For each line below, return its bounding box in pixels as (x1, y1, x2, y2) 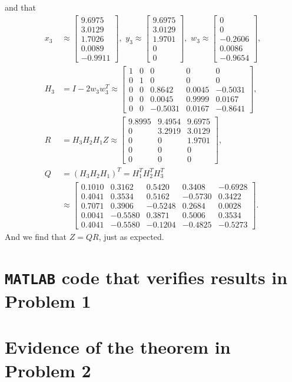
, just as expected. (98, 230, 164, 242)
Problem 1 (5, 288, 91, 312)
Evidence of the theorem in (5, 335, 231, 359)
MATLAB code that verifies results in (5, 265, 288, 289)
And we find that (5, 230, 67, 242)
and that (5, 1, 36, 13)
